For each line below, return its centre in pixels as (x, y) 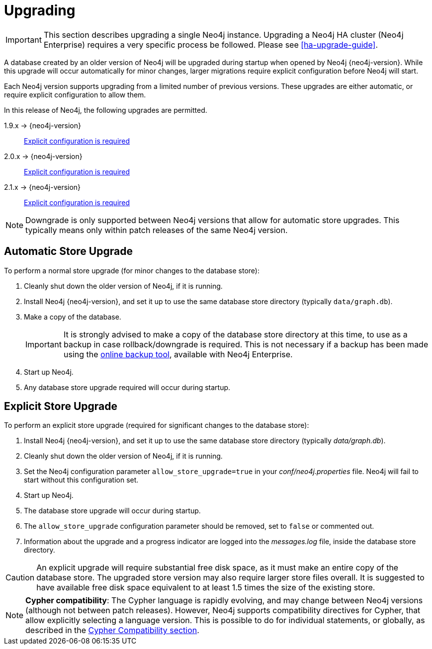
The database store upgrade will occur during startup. (112, 511)
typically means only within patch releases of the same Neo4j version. (157, 230)
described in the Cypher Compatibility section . (112, 630)
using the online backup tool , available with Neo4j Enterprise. (178, 354)
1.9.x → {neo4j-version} (43, 125)
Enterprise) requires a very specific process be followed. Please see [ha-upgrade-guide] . (211, 44)
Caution (20, 578)
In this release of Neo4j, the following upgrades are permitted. (106, 110)
